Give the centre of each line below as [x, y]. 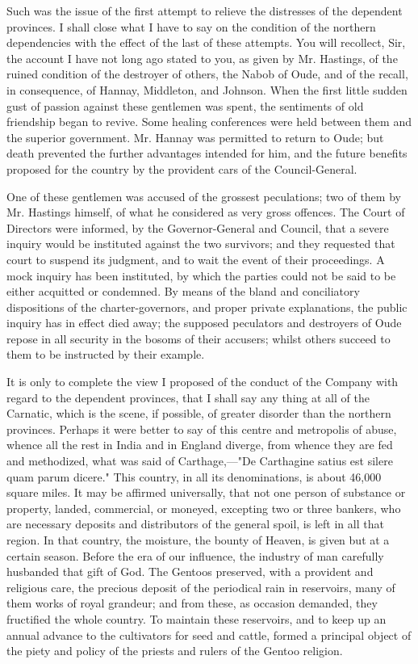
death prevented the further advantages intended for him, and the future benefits [207, 153]
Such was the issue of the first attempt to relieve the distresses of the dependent [205, 11]
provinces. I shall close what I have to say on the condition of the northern [191, 26]
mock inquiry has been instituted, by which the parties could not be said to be [201, 275]
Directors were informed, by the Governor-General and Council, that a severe [198, 227]
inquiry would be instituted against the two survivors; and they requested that [201, 244]
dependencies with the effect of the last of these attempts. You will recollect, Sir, [206, 42]
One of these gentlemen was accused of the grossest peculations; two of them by [204, 196]
